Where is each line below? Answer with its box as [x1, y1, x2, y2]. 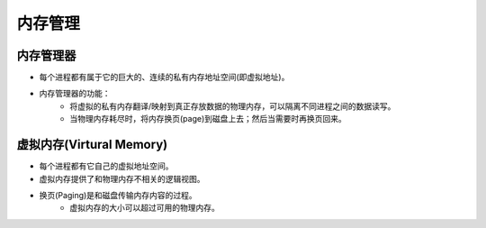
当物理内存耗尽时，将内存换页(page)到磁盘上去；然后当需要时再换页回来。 [69, 114, 346, 124]
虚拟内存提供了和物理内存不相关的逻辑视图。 [39, 173, 205, 184]
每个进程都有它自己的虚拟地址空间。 [39, 160, 174, 171]
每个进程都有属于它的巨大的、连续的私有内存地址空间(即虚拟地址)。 [39, 72, 290, 83]
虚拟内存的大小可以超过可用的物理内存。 [69, 203, 220, 214]
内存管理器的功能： [39, 88, 111, 99]
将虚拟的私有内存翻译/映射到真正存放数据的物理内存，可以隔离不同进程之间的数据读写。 [69, 100, 396, 112]
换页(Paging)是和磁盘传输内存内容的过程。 [39, 189, 197, 200]
